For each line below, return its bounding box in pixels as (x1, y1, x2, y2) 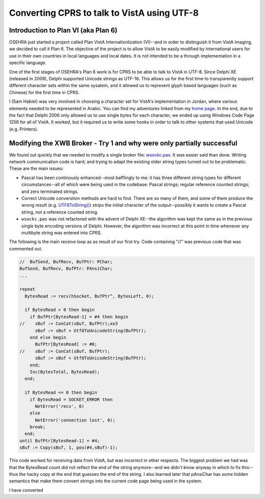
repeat (19, 286, 35, 292)
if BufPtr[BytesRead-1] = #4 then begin (29, 314, 129, 319)
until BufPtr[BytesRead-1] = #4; (19, 438, 100, 443)
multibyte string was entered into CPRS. (21, 229, 102, 236)
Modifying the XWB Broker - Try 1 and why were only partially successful (9, 139, 238, 147)
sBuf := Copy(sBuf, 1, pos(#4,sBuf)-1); (19, 445, 118, 450)
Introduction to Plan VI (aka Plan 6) (9, 26, 118, 34)
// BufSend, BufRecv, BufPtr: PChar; (19, 259, 113, 264)
